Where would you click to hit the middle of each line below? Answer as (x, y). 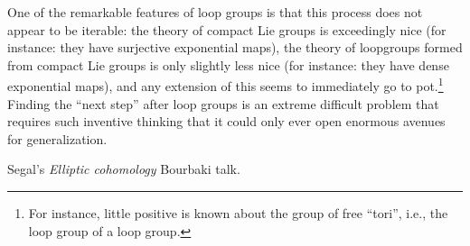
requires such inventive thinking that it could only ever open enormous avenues (226, 121)
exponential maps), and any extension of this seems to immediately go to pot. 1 (226, 85)
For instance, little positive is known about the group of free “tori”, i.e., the (238, 213)
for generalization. (57, 138)
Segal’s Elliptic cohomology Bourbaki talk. (124, 169)
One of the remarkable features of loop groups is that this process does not (215, 12)
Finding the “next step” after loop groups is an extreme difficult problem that (223, 103)
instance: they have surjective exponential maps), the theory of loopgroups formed (235, 47)
